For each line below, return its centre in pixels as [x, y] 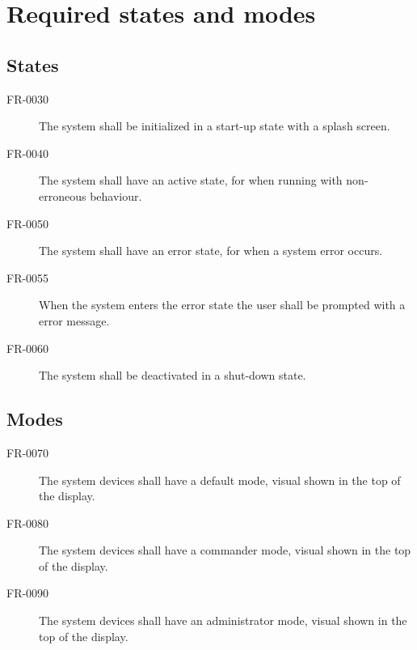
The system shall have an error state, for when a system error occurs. [211, 251]
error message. [74, 320]
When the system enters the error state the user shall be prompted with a [222, 305]
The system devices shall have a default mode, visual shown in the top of [220, 480]
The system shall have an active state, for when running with [191, 180]
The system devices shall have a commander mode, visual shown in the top [225, 550]
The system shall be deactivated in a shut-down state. [173, 375]
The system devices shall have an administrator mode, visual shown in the [223, 620]
